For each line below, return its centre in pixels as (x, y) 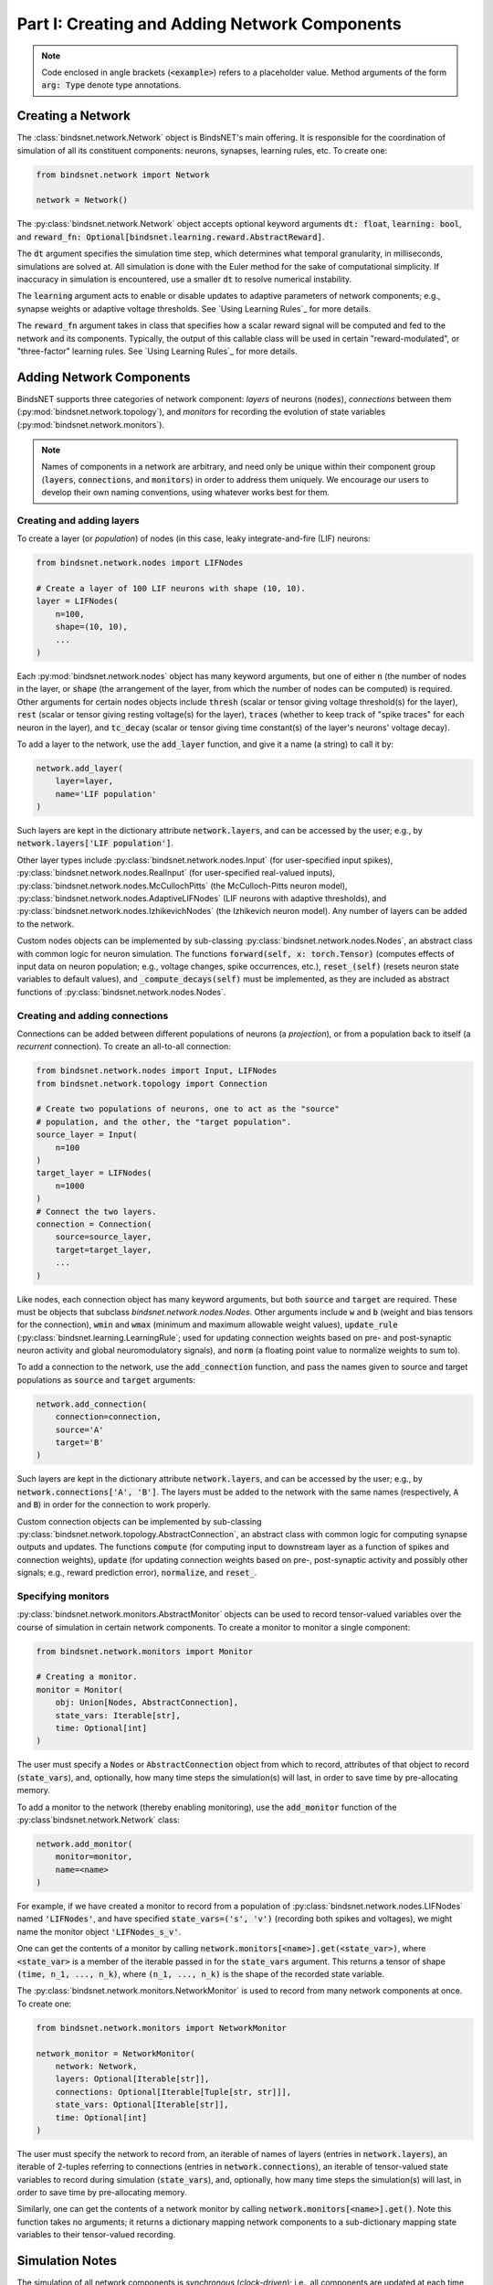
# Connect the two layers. (96, 1212)
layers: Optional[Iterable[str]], (132, 2079)
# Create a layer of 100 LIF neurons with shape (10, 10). (171, 589)
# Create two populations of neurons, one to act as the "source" (188, 1109)
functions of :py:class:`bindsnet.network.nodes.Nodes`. (121, 992)
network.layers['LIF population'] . (95, 843)
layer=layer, (84, 781)
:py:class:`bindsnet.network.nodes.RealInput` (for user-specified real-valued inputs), (176, 873)
